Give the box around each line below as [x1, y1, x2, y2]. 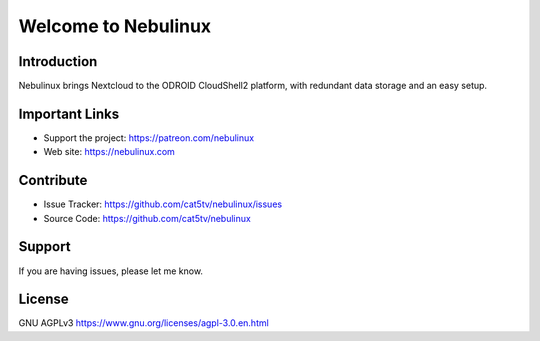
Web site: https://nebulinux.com [43, 146, 175, 158]
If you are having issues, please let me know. [18, 265, 204, 277]
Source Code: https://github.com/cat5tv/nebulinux [43, 212, 252, 224]
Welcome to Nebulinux [18, 15, 212, 37]
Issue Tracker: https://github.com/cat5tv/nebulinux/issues [43, 198, 283, 210]
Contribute [18, 172, 88, 189]
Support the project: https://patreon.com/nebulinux [43, 131, 255, 144]
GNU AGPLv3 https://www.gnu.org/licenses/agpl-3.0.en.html [18, 317, 269, 329]
